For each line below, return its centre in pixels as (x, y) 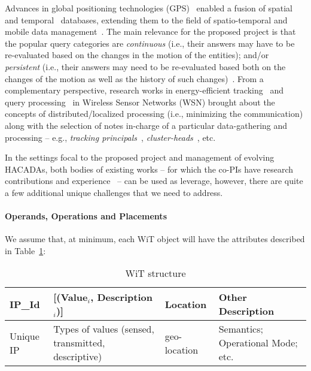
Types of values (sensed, (104, 329)
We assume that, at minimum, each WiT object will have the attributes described (155, 239)
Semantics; (241, 329)
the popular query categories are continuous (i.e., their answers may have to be (150, 43)
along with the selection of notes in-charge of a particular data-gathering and (146, 125)
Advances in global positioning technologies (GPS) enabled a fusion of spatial (149, 8)
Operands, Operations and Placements (86, 216)
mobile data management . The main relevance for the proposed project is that (150, 31)
